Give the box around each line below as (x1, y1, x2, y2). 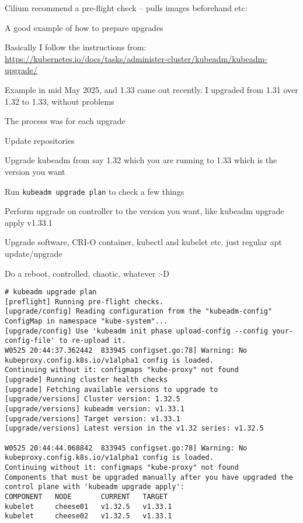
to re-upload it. (59, 336, 126, 345)
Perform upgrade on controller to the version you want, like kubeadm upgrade (5, 205, 284, 217)
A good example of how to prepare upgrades (5, 21, 163, 33)
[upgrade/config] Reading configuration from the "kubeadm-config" (5, 307, 273, 316)
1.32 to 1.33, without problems (5, 95, 114, 107)
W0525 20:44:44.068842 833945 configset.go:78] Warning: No (5, 443, 248, 452)
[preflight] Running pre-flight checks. (5, 297, 164, 306)
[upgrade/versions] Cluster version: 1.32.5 (5, 395, 180, 404)
